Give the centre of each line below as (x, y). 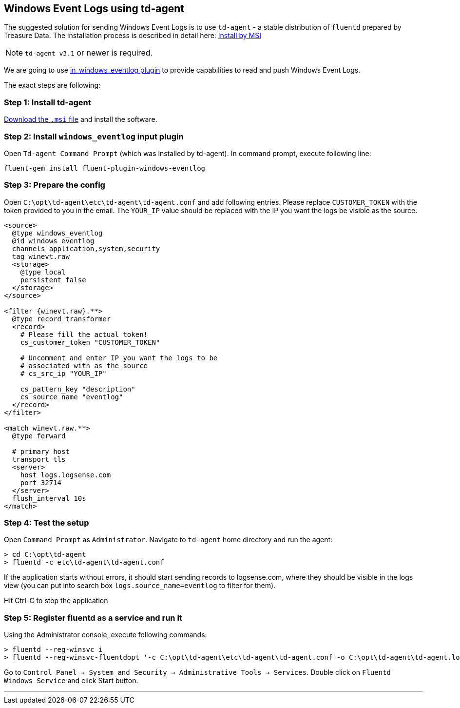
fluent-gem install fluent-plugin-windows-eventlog (105, 168)
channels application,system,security (86, 248)
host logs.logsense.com (66, 475)
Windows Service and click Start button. (71, 681)
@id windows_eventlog (53, 241)
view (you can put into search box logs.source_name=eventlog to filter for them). (140, 586)
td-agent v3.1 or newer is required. (89, 53)
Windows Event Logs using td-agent (94, 9)
